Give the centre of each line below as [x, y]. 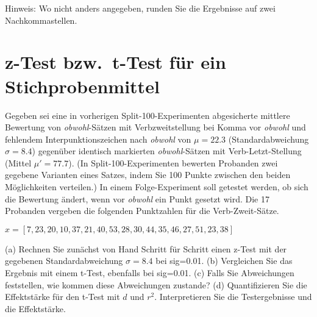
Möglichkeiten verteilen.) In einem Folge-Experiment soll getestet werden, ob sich [157, 187]
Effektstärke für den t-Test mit [62, 297]
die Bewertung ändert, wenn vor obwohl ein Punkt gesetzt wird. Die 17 [137, 198]
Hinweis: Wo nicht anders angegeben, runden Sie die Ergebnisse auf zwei [140, 8]
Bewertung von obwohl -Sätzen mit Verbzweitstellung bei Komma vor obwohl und [155, 127]
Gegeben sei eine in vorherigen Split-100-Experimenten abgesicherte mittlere [148, 115]
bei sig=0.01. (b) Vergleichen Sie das [224, 261]
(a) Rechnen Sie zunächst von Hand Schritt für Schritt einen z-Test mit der [146, 248]
